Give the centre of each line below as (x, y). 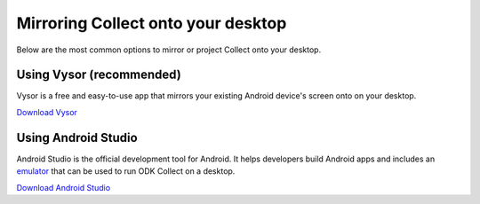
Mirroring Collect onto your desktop (152, 23)
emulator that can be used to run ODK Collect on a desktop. (126, 171)
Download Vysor (47, 112)
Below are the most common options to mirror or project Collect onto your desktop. (169, 50)
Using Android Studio (77, 137)
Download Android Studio (64, 187)
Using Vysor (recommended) (99, 75)
